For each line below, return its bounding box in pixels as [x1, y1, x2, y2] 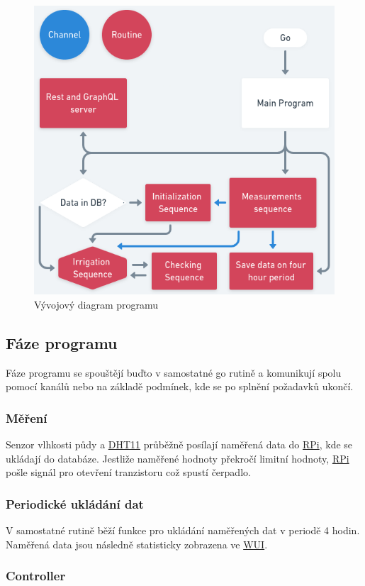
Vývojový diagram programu [34, 297, 159, 311]
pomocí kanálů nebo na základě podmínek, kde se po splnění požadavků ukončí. [6, 379, 354, 394]
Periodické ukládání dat [6, 494, 144, 512]
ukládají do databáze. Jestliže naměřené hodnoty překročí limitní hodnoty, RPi [6, 450, 349, 465]
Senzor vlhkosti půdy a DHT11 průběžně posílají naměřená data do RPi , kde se [6, 436, 353, 451]
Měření [6, 409, 47, 426]
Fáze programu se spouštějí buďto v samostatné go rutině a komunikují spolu [6, 365, 342, 380]
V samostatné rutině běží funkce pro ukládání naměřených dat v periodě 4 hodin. [6, 522, 360, 537]
